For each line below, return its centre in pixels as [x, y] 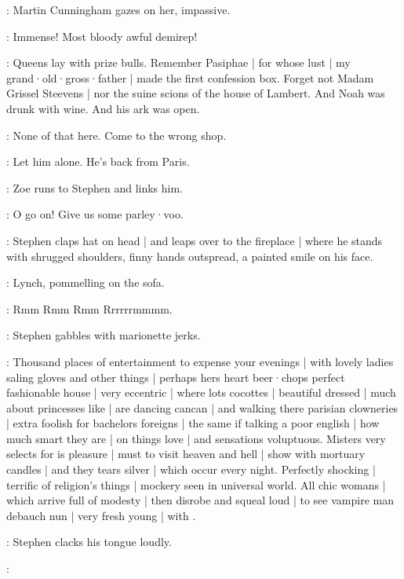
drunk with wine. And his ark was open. [103, 108]
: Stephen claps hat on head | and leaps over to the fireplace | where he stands [195, 240]
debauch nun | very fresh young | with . [101, 515]
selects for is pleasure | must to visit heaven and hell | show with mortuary [186, 454]
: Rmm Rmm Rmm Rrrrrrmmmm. [89, 308]
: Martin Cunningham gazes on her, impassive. [118, 9]
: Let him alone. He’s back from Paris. [98, 161]
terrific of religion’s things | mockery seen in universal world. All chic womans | [196, 484]
